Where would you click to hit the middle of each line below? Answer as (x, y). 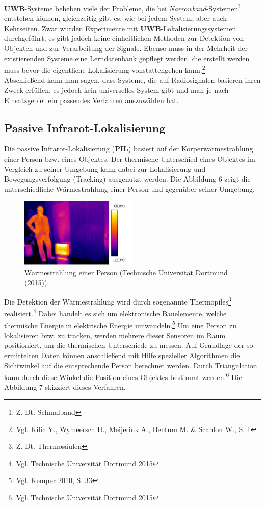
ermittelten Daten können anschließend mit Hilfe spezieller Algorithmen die (122, 355)
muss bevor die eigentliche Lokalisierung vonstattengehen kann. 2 (105, 69)
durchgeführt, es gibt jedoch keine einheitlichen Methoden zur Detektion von (124, 38)
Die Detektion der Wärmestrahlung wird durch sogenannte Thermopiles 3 (118, 301)
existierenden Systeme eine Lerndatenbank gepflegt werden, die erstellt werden (127, 58)
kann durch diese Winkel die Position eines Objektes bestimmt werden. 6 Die (123, 376)
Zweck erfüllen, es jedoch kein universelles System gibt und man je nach (116, 90)
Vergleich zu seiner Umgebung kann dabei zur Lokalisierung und (105, 169)
